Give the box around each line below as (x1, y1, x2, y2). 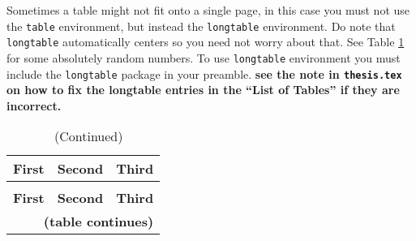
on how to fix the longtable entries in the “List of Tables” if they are (6, 81, 400, 98)
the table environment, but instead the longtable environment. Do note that (6, 17, 396, 34)
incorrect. (6, 97, 62, 114)
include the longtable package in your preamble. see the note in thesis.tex (6, 65, 402, 82)
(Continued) (54, 127, 123, 146)
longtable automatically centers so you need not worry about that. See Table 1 (6, 33, 405, 50)
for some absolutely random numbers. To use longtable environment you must (6, 49, 401, 66)
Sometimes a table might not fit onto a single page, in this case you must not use (6, 2, 410, 18)
